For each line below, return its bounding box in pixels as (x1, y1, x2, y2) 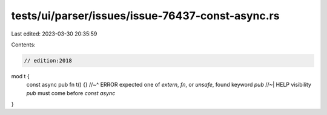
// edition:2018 (24, 57, 73, 64)
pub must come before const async (26, 89, 116, 96)
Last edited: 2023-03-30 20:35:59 (11, 30, 97, 37)
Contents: (11, 41, 36, 48)
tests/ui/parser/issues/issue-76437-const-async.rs (11, 9, 280, 22)
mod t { (11, 72, 30, 79)
